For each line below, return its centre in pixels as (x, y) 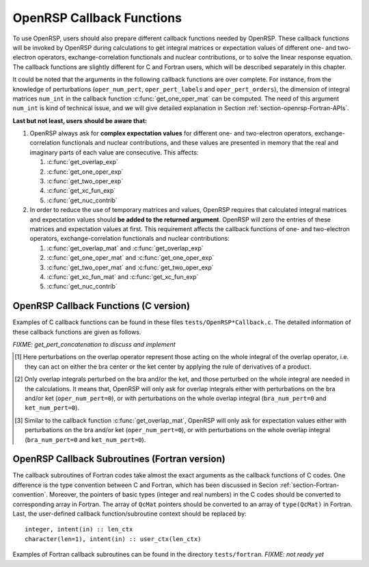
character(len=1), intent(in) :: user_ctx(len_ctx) (113, 539)
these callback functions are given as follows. (77, 332)
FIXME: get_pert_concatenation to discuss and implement (94, 344)
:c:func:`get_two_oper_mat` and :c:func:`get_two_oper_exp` (131, 267)
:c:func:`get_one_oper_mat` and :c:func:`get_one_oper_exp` (131, 258)
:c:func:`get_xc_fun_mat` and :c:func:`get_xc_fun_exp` (123, 276)
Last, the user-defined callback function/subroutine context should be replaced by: (129, 514)
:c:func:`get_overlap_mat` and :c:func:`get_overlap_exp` (125, 248)
